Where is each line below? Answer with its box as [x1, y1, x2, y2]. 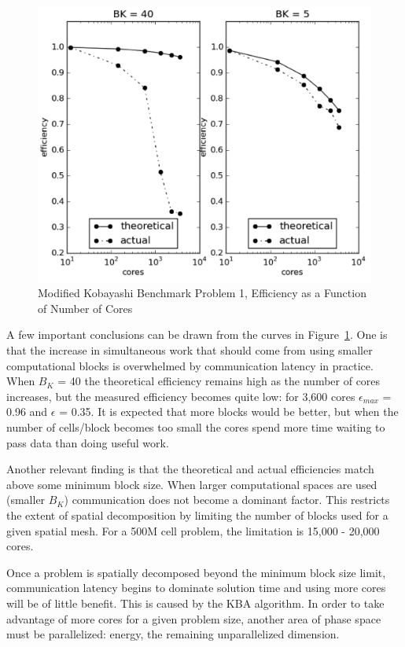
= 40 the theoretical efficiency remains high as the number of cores [57, 373, 381, 389]
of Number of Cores [38, 300, 133, 316]
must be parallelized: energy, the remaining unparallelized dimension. [6, 626, 340, 642]
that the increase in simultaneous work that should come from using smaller [6, 342, 373, 358]
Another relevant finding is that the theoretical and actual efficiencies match [6, 461, 374, 477]
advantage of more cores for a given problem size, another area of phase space [6, 610, 381, 627]
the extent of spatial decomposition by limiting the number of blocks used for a [6, 507, 388, 524]
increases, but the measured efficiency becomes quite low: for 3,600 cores [6, 388, 355, 404]
